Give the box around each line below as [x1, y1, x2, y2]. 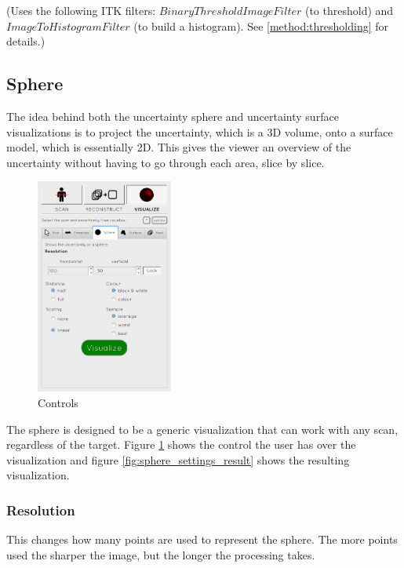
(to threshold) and [304, 2, 394, 18]
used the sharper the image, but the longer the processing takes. [6, 546, 315, 563]
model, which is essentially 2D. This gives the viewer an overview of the [6, 139, 351, 155]
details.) [6, 33, 45, 49]
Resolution [6, 500, 75, 519]
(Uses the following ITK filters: [6, 2, 156, 18]
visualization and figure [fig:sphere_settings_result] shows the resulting [6, 451, 350, 468]
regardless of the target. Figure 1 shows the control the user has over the [6, 436, 356, 453]
